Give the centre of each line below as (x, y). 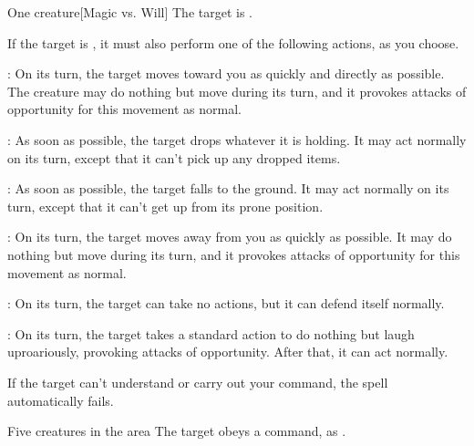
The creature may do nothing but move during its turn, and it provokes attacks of (237, 91)
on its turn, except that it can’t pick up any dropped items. (174, 157)
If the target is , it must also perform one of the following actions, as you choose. (233, 42)
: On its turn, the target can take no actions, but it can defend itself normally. (226, 303)
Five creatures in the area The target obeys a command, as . (177, 431)
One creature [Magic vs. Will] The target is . (130, 12)
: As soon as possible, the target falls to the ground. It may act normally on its (228, 188)
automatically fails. (61, 400)
